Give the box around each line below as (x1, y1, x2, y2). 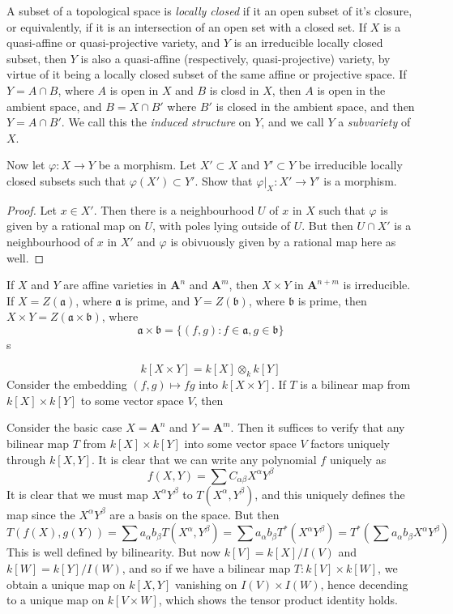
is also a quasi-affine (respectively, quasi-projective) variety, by (80, 49, 391, 66)
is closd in (209, 81, 259, 98)
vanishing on (174, 575, 237, 592)
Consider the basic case (6, 419, 122, 436)
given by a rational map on (6, 217, 141, 234)
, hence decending (320, 575, 408, 592)
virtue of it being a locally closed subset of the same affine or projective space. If (6, 66, 407, 83)
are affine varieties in (63, 276, 167, 293)
